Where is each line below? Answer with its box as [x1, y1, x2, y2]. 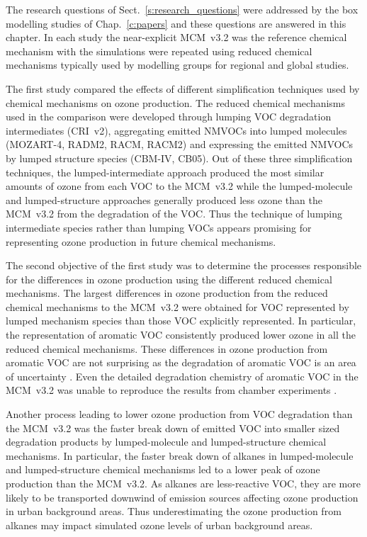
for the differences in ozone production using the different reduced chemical [6, 271, 332, 286]
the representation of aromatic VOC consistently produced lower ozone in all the [6, 327, 356, 342]
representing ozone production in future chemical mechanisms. [6, 234, 276, 249]
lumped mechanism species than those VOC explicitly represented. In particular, [6, 313, 356, 328]
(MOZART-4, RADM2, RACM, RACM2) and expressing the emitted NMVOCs [6, 137, 354, 152]
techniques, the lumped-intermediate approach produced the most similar [6, 164, 324, 179]
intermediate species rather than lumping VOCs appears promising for [6, 220, 312, 234]
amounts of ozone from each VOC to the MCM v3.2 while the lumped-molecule [6, 179, 353, 193]
